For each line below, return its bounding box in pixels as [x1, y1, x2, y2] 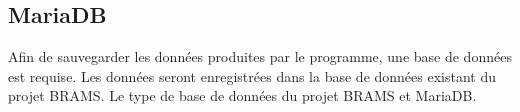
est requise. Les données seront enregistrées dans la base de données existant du [8, 65, 497, 86]
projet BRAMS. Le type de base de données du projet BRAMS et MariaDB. [8, 85, 477, 106]
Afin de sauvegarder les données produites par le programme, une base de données [8, 46, 512, 67]
